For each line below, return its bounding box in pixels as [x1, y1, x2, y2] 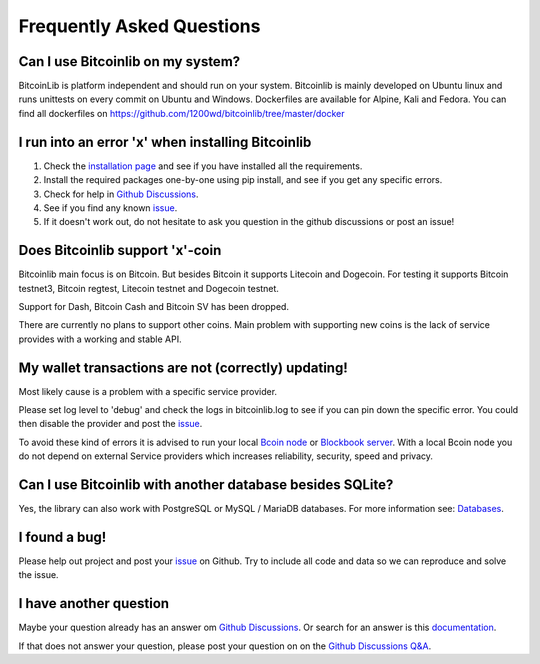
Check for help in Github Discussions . [43, 188, 199, 200]
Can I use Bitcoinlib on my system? [18, 53, 241, 70]
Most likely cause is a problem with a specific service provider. [18, 385, 278, 397]
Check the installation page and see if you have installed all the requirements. [43, 160, 363, 172]
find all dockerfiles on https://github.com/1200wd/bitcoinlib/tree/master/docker [18, 107, 345, 119]
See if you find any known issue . [43, 201, 178, 214]
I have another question [18, 595, 170, 612]
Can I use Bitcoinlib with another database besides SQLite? [18, 476, 394, 494]
